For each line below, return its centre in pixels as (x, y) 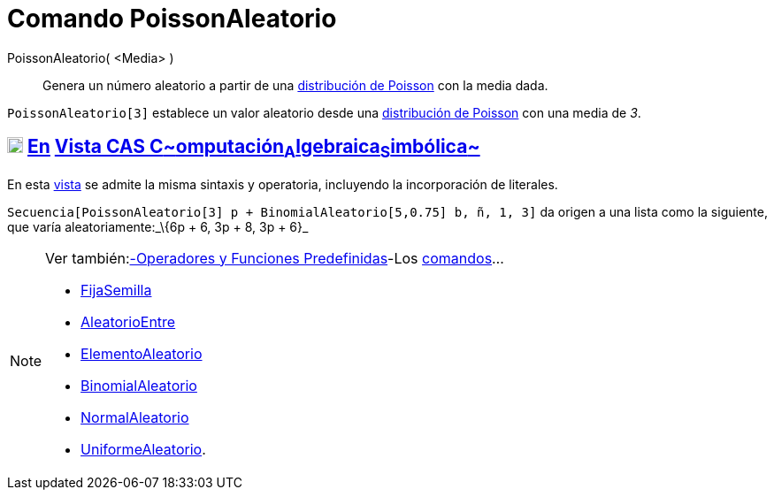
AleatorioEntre (128, 321)
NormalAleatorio (135, 417)
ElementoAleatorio (142, 353)
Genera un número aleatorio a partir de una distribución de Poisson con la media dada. (295, 85)
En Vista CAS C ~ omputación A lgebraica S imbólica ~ (253, 149)
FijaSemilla (116, 290)
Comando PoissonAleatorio (172, 19)
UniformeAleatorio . (143, 449)
